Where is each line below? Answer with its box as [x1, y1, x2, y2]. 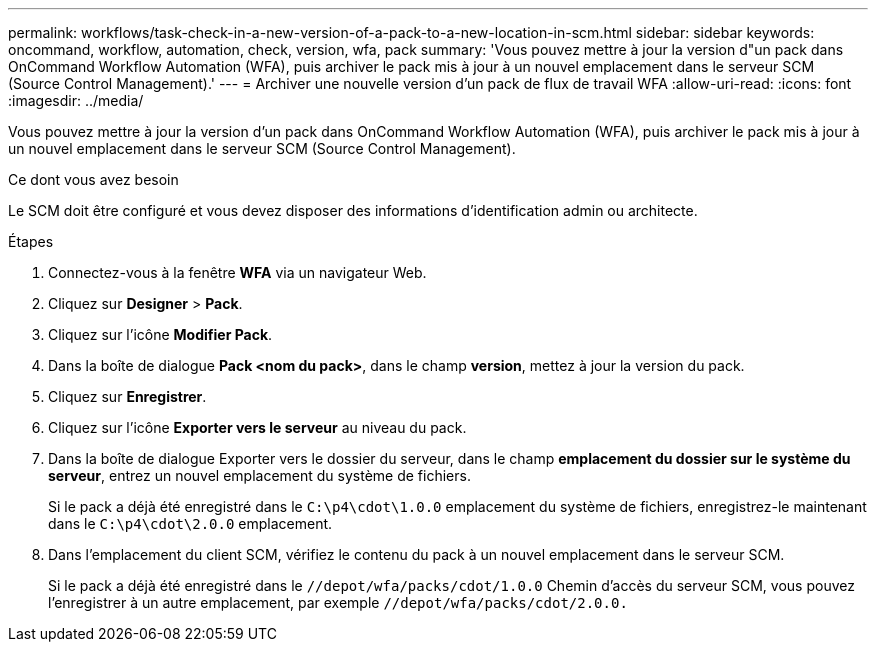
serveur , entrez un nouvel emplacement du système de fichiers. [48, 467, 471, 484]
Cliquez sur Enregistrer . [48, 388, 207, 405]
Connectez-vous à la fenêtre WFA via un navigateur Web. [48, 264, 427, 281]
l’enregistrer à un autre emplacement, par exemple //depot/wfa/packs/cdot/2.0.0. [48, 594, 628, 611]
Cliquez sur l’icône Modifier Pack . [48, 326, 273, 343]
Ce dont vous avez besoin [8, 171, 179, 188]
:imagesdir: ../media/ [8, 92, 144, 109]
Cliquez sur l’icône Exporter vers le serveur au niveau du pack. [48, 419, 467, 436]
